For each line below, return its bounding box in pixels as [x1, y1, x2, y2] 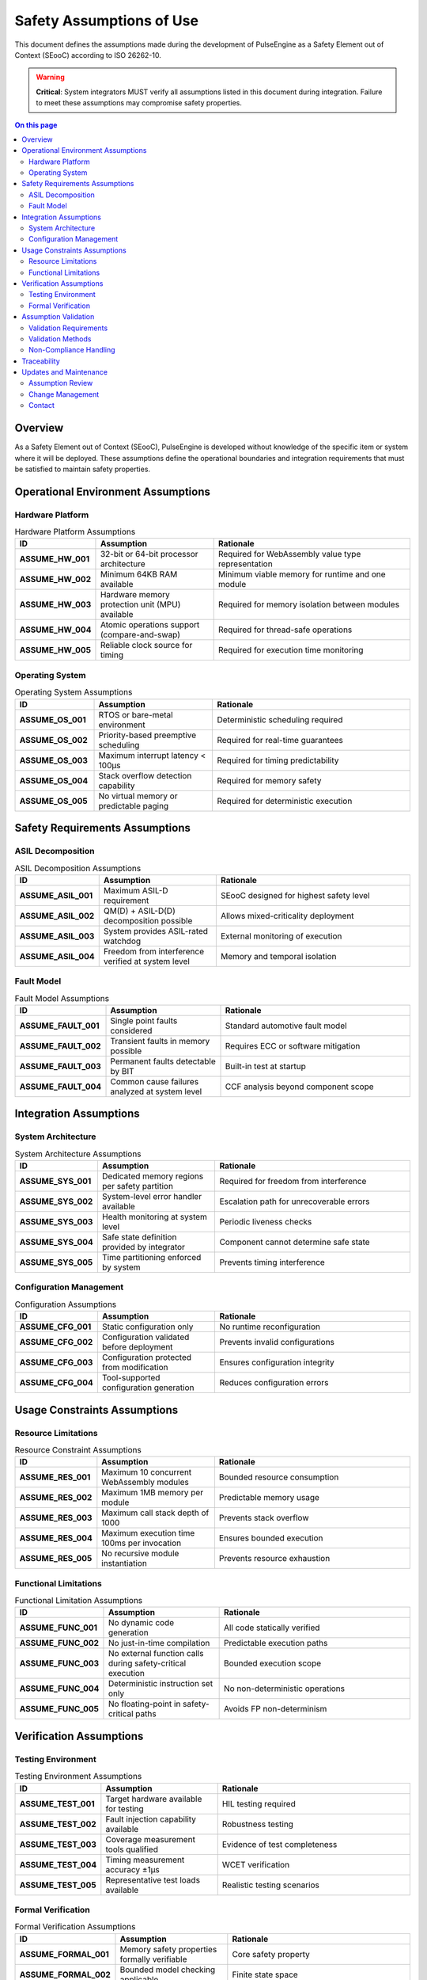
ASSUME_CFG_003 [19, 1357, 93, 1368]
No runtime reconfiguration [219, 1321, 320, 1332]
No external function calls [108, 1648, 204, 1659]
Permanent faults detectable [110, 1056, 217, 1067]
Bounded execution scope [223, 1658, 322, 1669]
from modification [101, 1362, 169, 1373]
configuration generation [101, 1382, 195, 1393]
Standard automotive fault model [225, 1020, 347, 1031]
